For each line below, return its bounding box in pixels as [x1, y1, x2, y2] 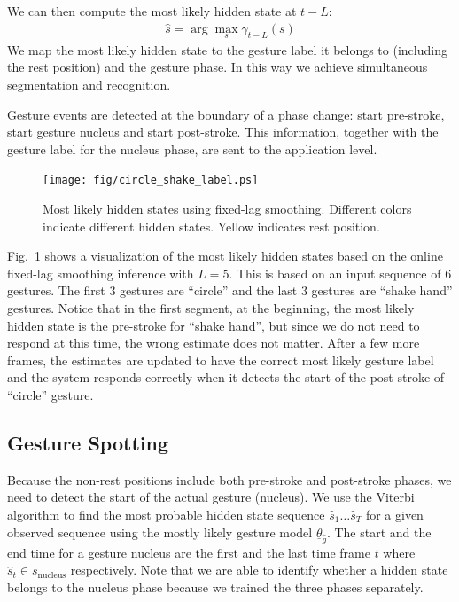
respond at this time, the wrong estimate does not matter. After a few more [7, 333, 420, 352]
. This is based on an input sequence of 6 [229, 263, 452, 282]
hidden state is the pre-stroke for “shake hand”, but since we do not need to [7, 316, 420, 334]
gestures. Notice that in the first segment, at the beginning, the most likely [7, 299, 415, 317]
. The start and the [326, 522, 432, 541]
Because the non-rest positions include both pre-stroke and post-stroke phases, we [7, 470, 452, 489]
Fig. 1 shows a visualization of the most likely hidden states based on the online [7, 246, 443, 265]
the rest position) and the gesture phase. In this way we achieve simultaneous [7, 58, 428, 76]
